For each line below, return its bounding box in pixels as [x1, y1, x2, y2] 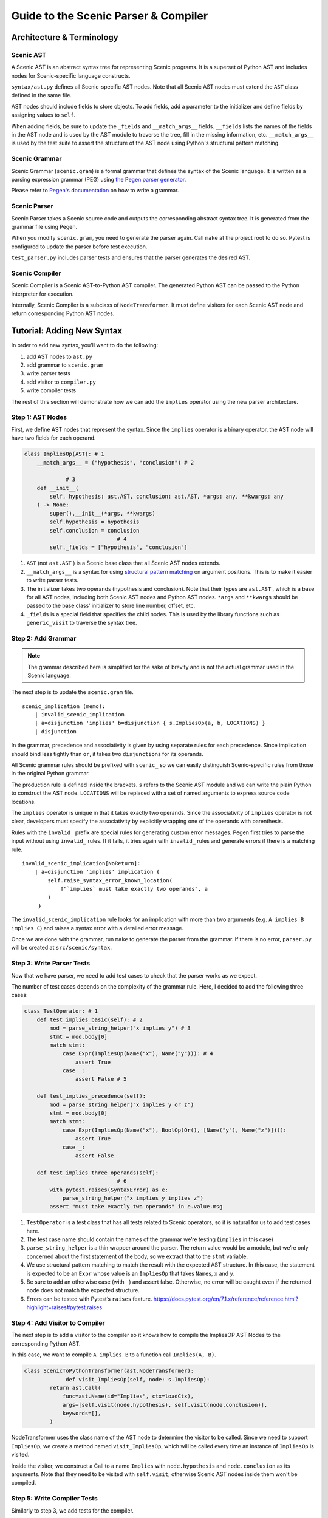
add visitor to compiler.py [26, 378, 97, 386]
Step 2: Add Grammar [11, 634, 77, 642]
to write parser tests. [26, 577, 79, 584]
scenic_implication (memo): [22, 703, 106, 710]
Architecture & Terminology [11, 32, 118, 43]
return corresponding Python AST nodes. [11, 310, 115, 317]
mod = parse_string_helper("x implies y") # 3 [49, 1025, 191, 1032]
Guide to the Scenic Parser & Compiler [11, 9, 208, 22]
